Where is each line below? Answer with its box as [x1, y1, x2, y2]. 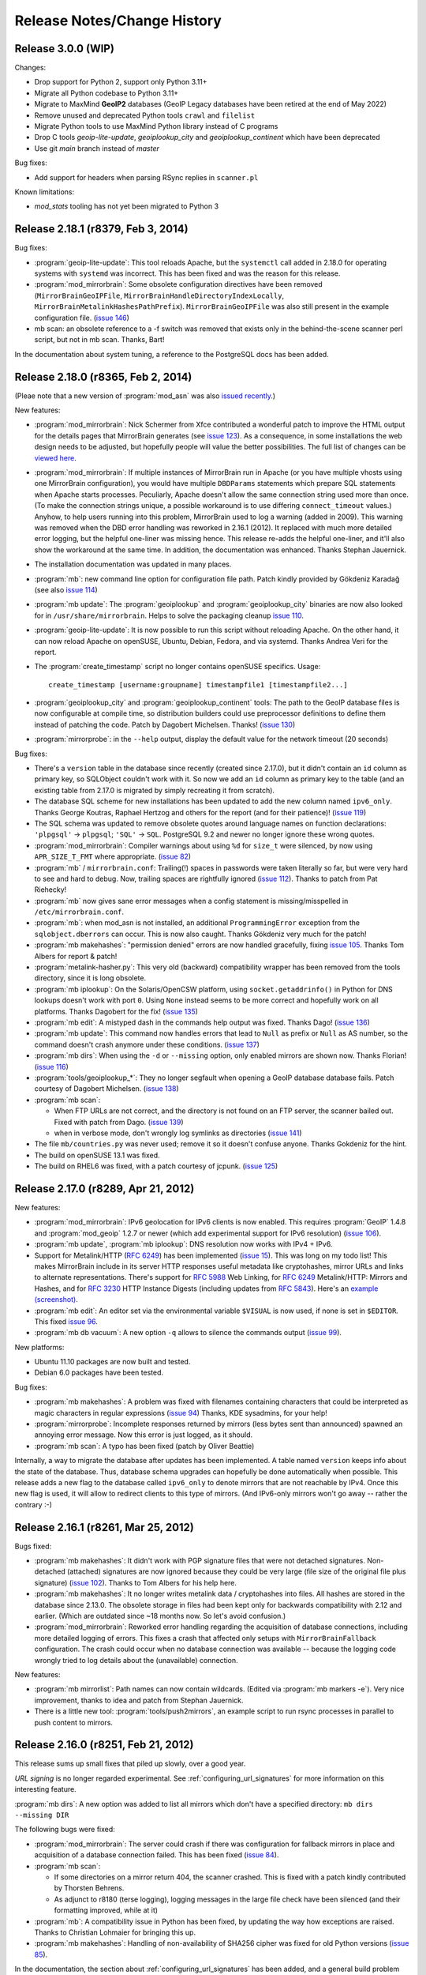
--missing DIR [14, 1810, 69, 1819]
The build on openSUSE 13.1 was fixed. [34, 1150, 161, 1160]
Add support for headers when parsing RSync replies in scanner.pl [34, 172, 259, 182]
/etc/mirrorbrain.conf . [34, 907, 125, 916]
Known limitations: [14, 186, 75, 197]
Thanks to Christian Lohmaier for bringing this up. [34, 1928, 196, 1937]
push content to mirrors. [34, 1717, 114, 1727]
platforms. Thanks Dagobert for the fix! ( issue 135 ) [34, 1006, 199, 1016]
